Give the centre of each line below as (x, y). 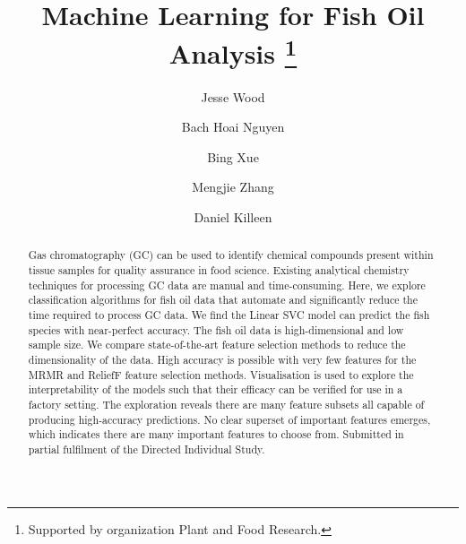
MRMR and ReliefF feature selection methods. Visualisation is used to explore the (221, 374)
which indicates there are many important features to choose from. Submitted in (216, 434)
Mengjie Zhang (233, 187)
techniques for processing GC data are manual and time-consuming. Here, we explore (227, 285)
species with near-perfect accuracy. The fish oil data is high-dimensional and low (216, 329)
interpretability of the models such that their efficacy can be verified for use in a (216, 389)
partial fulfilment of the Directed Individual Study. (147, 449)
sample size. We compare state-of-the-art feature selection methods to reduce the (217, 345)
